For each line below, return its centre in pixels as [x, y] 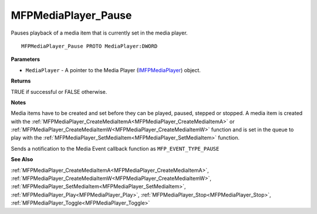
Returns [21, 81]
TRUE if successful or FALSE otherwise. [59, 91]
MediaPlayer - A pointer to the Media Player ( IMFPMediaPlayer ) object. [113, 70]
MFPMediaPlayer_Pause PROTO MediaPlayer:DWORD [90, 46]
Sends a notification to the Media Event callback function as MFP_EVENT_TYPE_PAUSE [115, 148]
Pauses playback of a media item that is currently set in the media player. [99, 33]
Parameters [26, 59]
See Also [22, 159]
